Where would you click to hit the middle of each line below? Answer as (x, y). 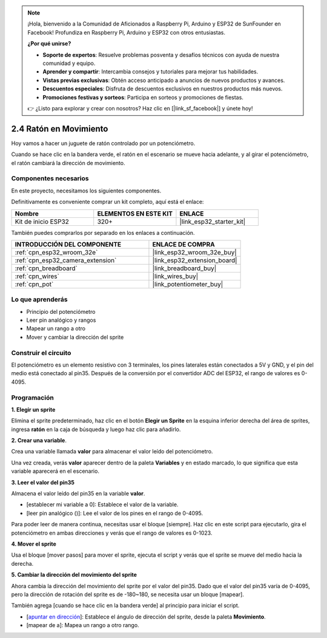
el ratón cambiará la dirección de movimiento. (68, 163)
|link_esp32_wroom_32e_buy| (195, 252)
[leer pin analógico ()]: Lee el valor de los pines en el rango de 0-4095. (115, 513)
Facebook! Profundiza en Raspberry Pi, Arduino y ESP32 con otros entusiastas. (126, 32)
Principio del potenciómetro (61, 311)
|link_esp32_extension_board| (195, 260)
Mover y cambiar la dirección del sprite (75, 337)
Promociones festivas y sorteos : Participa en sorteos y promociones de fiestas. (143, 97)
